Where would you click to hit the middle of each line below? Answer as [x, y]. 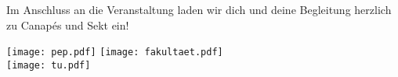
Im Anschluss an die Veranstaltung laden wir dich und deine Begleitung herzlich [199, 9]
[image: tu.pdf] [49, 65]
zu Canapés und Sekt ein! [68, 24]
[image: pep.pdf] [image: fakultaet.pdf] [115, 52]
